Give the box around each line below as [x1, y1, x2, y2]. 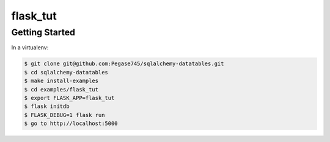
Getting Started [11, 27, 76, 38]
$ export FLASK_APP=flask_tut [24, 94, 115, 101]
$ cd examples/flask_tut [24, 86, 99, 93]
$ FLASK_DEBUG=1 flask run [24, 112, 105, 118]
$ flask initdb [24, 103, 70, 110]
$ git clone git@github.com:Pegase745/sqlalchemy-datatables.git [24, 60, 224, 67]
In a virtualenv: [11, 44, 49, 51]
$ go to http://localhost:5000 [24, 120, 119, 127]
